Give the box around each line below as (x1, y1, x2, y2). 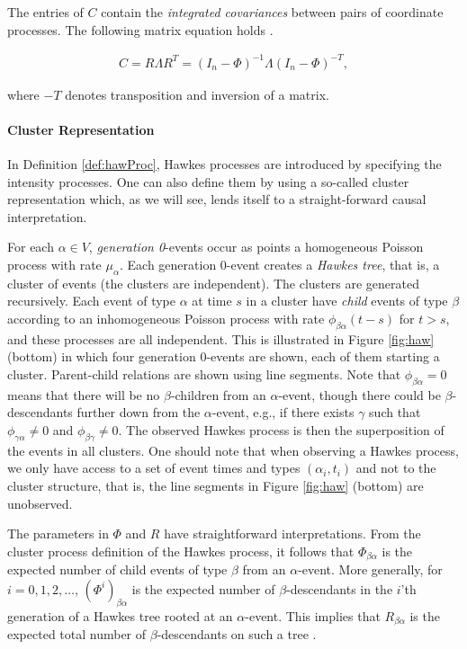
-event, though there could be (278, 385, 441, 404)
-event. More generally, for (298, 560, 443, 579)
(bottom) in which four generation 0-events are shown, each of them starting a (7, 347, 440, 366)
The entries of (7, 3, 84, 21)
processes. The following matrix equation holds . (7, 20, 274, 39)
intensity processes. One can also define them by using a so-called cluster (7, 172, 409, 191)
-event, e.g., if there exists (211, 403, 355, 422)
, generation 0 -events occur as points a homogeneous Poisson (88, 237, 424, 256)
